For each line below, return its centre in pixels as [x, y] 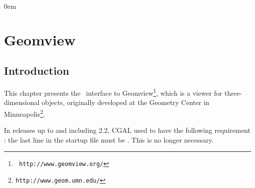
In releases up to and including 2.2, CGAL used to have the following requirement [127, 130]
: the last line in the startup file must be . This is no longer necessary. [109, 139]
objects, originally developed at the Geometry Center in [126, 102]
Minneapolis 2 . [25, 113]
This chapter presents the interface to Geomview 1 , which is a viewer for [113, 92]
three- [233, 93]
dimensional [22, 102]
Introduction [37, 71]
